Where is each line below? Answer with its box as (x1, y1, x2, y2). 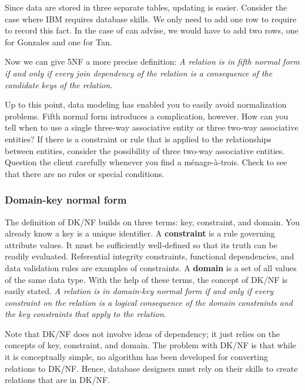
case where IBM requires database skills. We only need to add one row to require (5, 12, 297, 25)
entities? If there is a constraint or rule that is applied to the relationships (5, 132, 272, 145)
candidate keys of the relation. (5, 78, 113, 91)
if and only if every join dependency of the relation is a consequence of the (5, 66, 273, 79)
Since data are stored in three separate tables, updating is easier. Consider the (5, 1, 287, 13)
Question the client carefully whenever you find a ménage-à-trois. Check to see (5, 156, 287, 168)
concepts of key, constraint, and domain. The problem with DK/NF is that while (5, 339, 296, 351)
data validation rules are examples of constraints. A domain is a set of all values (5, 261, 297, 274)
